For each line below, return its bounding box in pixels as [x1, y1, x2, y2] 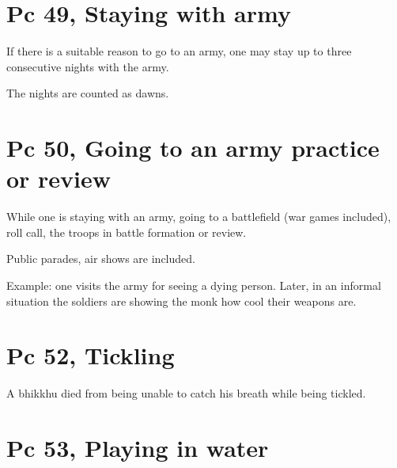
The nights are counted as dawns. [6, 85, 169, 101]
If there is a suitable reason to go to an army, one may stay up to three [6, 43, 352, 59]
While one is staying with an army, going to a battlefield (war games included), [6, 208, 391, 225]
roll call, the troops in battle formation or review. [6, 223, 247, 240]
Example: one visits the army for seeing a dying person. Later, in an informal [6, 277, 381, 293]
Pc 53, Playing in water [6, 432, 269, 464]
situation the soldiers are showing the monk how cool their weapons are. [6, 292, 357, 309]
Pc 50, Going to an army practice [6, 131, 380, 164]
